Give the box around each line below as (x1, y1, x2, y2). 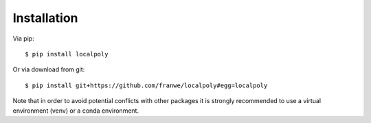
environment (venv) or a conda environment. (12, 107, 139, 115)
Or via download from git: (12, 65, 85, 74)
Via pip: (12, 34, 34, 43)
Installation (12, 10, 78, 25)
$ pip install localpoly (25, 50, 109, 58)
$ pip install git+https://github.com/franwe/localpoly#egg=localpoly (25, 81, 268, 89)
